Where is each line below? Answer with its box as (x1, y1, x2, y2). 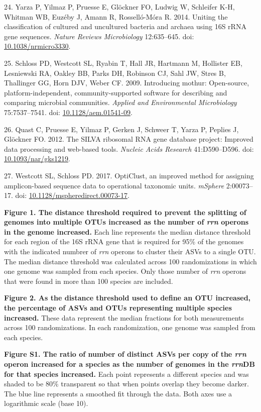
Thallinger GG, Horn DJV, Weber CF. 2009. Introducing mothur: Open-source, (4, 77, 249, 88)
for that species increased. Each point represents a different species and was (4, 368, 249, 379)
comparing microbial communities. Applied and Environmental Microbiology (4, 97, 237, 108)
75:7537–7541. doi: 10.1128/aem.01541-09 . (4, 107, 133, 117)
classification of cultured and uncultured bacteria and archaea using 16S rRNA (4, 21, 246, 32)
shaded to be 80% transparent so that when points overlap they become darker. (4, 378, 249, 389)
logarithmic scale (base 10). (4, 398, 88, 408)
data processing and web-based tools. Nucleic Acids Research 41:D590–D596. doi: (4, 143, 254, 154)
